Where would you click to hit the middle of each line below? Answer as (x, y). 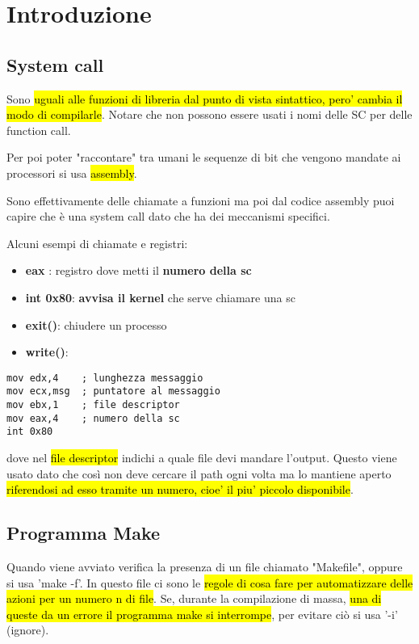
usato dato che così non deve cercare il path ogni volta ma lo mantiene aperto (199, 473)
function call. (39, 130)
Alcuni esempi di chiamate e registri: (97, 243)
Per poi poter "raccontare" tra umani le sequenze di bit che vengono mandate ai (204, 157)
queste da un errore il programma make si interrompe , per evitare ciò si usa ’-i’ (202, 614)
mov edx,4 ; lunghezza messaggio (105, 378)
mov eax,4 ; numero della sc (93, 418)
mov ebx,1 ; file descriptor (93, 405)
